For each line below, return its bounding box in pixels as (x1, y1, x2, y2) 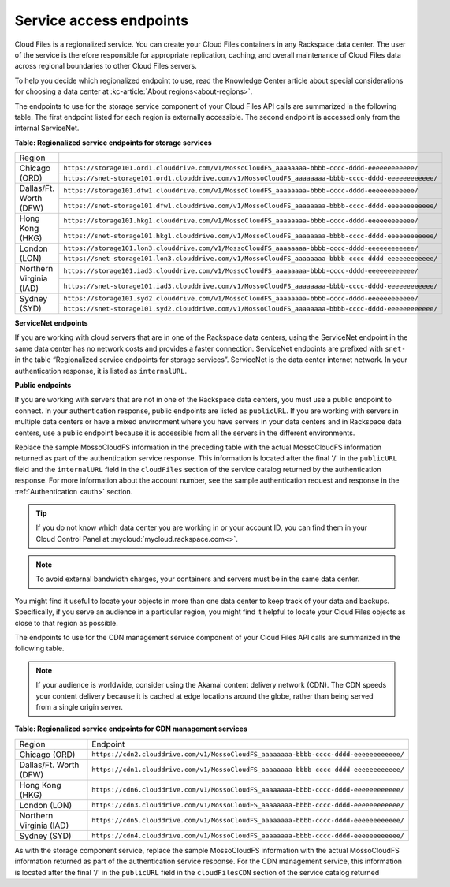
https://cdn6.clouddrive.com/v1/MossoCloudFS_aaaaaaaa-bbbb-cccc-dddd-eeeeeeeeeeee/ (91, 785, 405, 794)
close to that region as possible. (14, 618, 118, 628)
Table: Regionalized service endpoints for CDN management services (14, 724, 248, 733)
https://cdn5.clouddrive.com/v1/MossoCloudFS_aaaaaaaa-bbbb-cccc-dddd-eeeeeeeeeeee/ (91, 816, 405, 825)
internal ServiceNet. (14, 123, 80, 133)
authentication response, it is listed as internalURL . (14, 366, 188, 375)
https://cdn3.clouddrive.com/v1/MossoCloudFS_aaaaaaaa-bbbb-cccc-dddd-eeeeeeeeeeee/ (91, 801, 405, 810)
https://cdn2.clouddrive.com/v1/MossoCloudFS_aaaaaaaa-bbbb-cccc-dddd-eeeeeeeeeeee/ (91, 750, 405, 758)
